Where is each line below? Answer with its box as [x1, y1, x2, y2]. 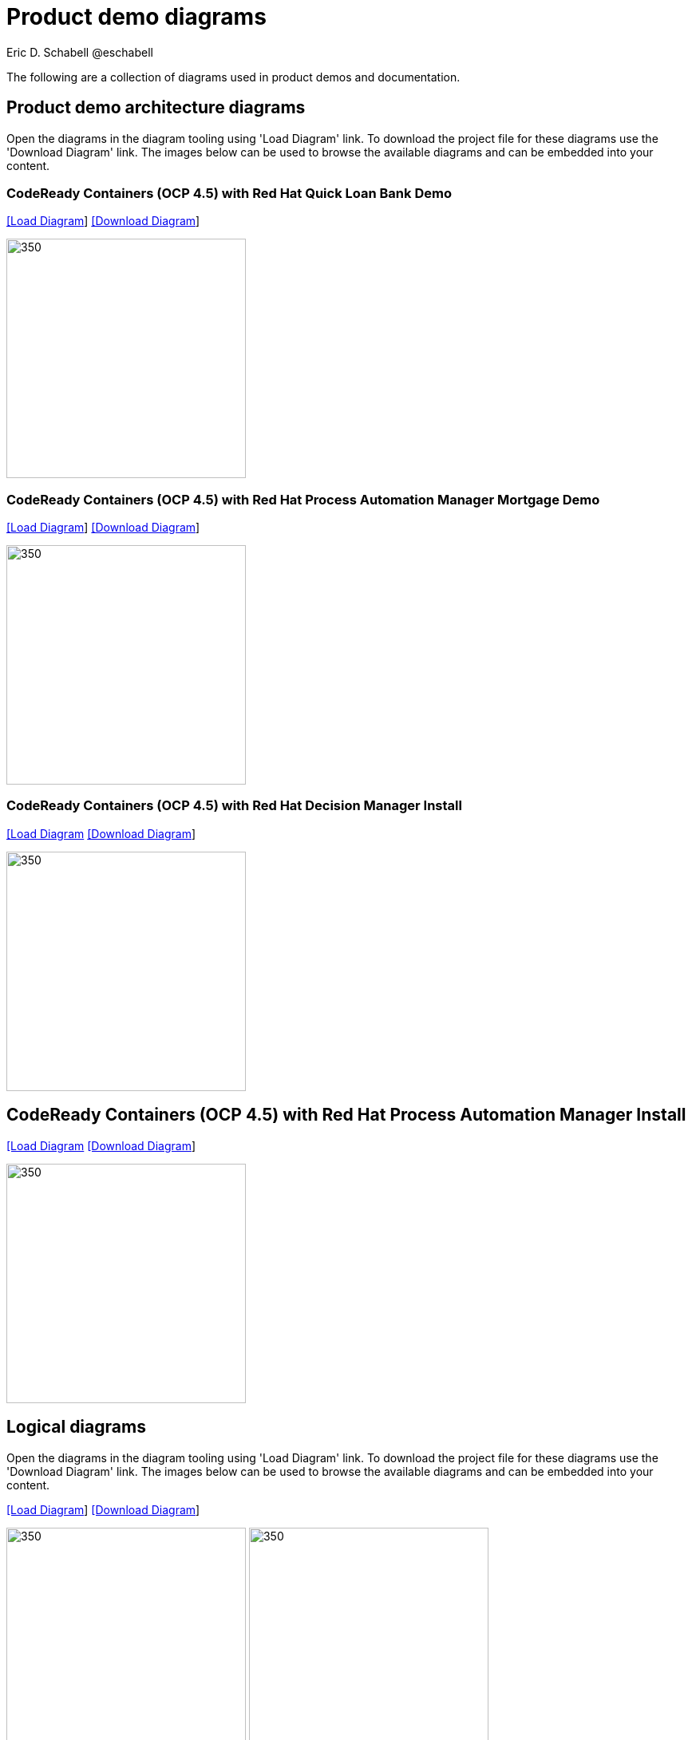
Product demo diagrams [6, 3, 267, 30]
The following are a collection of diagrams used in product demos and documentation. [6, 69, 461, 84]
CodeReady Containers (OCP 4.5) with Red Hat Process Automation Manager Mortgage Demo [6, 491, 600, 508]
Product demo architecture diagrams [6, 97, 306, 118]
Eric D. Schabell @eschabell [6, 45, 153, 59]
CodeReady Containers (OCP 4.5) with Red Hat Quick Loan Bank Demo [6, 184, 452, 201]
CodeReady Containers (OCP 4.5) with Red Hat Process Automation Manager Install [6, 1105, 686, 1125]
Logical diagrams [6, 1417, 146, 1437]
